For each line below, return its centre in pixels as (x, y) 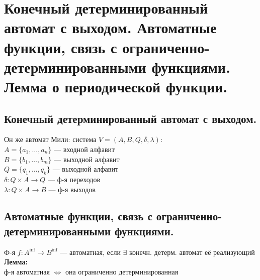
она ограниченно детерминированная (122, 271)
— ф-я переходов (74, 179)
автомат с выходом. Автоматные (110, 27)
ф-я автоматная (27, 271)
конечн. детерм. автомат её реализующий (192, 252)
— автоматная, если (90, 252)
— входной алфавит (84, 149)
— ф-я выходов (72, 189)
